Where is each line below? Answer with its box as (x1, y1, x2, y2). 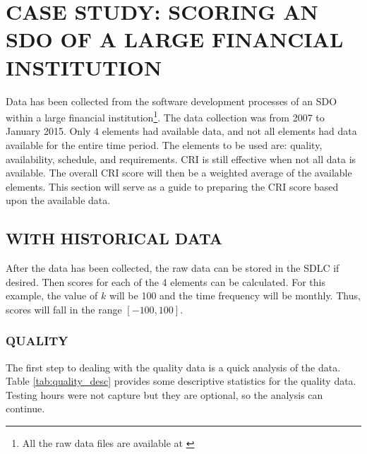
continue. (6, 401, 45, 416)
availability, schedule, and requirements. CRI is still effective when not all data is (6, 151, 356, 166)
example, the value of (6, 288, 98, 303)
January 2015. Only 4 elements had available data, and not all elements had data (6, 124, 357, 138)
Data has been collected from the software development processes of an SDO (6, 93, 337, 108)
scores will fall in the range (6, 301, 122, 316)
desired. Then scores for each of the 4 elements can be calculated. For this (6, 274, 325, 289)
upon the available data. (6, 193, 111, 208)
